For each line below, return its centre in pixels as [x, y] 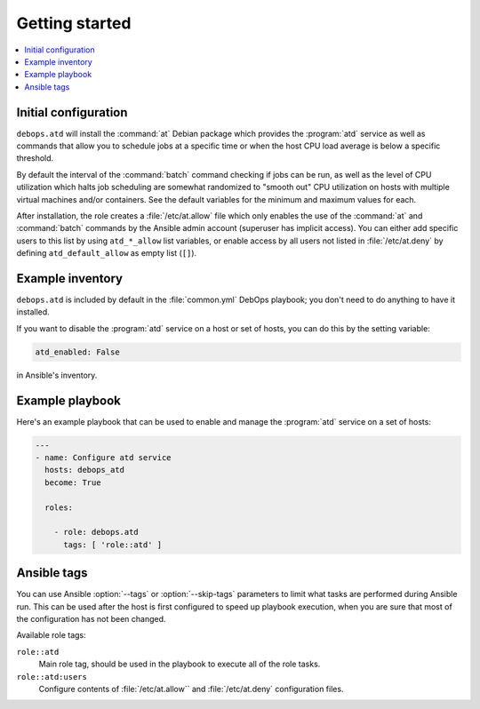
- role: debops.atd [96, 532]
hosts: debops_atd [84, 470]
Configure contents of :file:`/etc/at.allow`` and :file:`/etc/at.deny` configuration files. [191, 689]
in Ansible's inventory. [57, 375]
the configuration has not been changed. [91, 619]
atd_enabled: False [77, 352]
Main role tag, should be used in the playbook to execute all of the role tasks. [180, 664]
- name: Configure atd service [104, 458]
